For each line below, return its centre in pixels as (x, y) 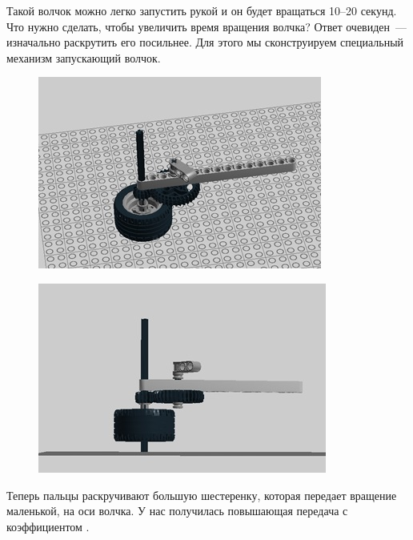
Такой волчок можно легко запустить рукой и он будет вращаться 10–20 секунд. (202, 10)
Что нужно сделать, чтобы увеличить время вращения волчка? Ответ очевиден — (207, 26)
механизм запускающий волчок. (84, 57)
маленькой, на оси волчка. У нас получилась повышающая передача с (177, 511)
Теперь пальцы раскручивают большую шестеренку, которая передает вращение (202, 495)
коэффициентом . (48, 526)
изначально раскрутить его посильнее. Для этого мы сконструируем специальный (205, 42)
